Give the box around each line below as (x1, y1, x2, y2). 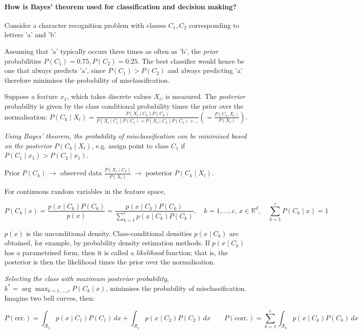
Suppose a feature (4, 91, 58, 101)
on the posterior (4, 140, 52, 150)
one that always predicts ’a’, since (4, 65, 106, 75)
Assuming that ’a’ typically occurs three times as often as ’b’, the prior (4, 46, 218, 56)
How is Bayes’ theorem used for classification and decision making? (4, 1, 237, 11)
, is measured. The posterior (161, 91, 245, 101)
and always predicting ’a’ (168, 65, 243, 75)
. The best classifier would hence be (137, 55, 244, 66)
